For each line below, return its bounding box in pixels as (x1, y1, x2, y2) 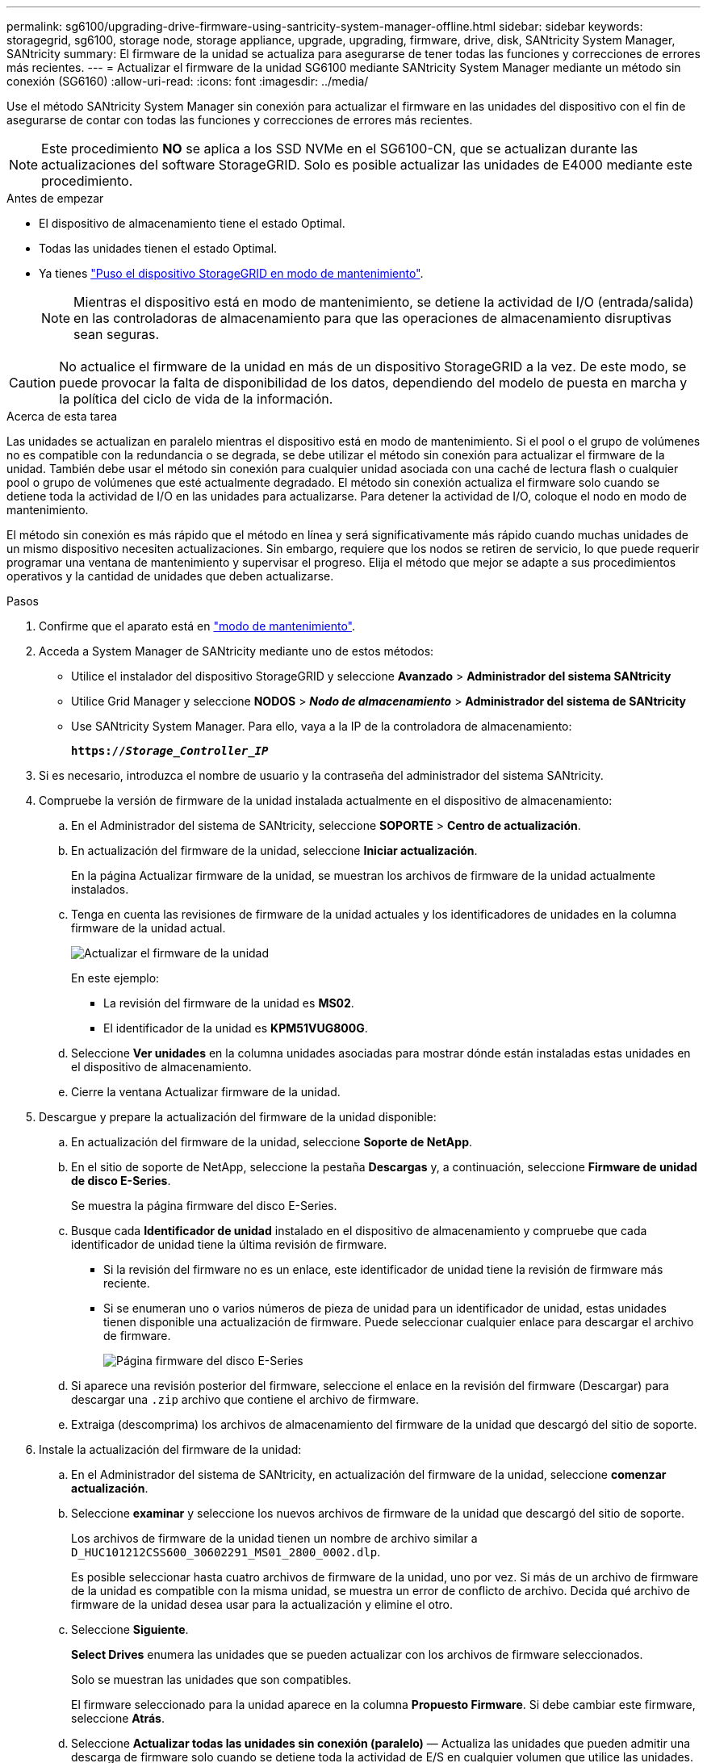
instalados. (71, 882, 129, 896)
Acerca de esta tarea (6, 409, 118, 423)
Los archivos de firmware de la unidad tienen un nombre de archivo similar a (71, 1531, 478, 1545)
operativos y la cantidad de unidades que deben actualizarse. (6, 569, 334, 583)
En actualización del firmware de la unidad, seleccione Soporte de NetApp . (71, 1135, 473, 1149)
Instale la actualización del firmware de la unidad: (39, 1443, 302, 1456)
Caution (9, 375, 56, 391)
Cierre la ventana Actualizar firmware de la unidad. (71, 1085, 341, 1099)
